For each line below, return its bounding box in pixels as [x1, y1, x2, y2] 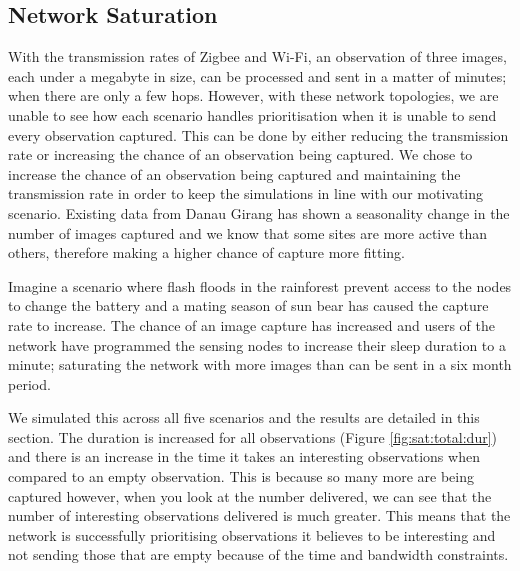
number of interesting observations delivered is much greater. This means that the [8, 505, 511, 526]
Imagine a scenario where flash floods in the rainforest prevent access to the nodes [8, 275, 512, 296]
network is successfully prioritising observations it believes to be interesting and [8, 524, 496, 545]
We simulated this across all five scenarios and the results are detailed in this [8, 407, 480, 428]
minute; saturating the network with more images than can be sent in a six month [8, 354, 512, 375]
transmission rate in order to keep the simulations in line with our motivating [8, 183, 484, 204]
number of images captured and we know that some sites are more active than [8, 222, 488, 243]
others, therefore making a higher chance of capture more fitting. [8, 242, 405, 263]
